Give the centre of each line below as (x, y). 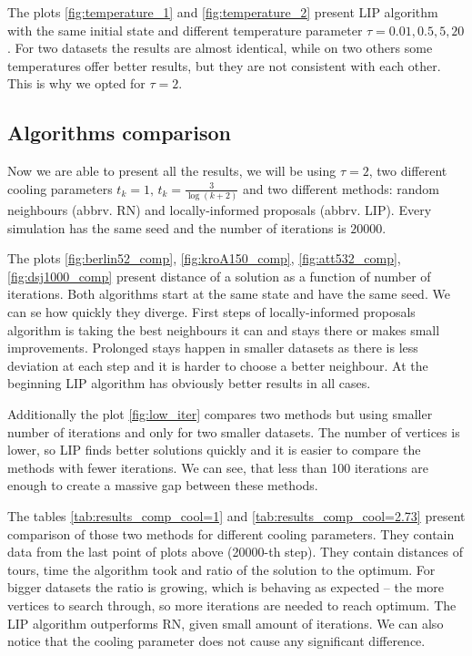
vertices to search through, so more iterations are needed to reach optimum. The (232, 605)
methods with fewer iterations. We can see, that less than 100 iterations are (218, 467)
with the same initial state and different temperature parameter (185, 30)
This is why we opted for (76, 83)
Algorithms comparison (120, 133)
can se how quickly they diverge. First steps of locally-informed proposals (211, 312)
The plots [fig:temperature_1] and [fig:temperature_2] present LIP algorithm (223, 12)
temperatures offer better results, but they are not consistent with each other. (224, 65)
